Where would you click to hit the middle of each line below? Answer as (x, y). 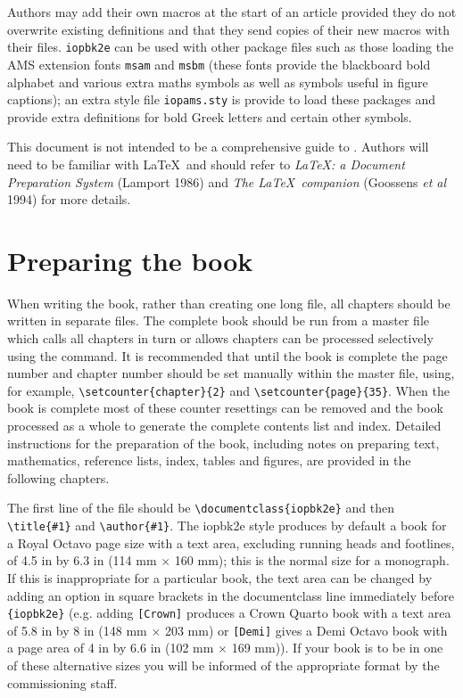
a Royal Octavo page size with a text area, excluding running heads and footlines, (231, 542)
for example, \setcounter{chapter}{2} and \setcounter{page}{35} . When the (228, 390)
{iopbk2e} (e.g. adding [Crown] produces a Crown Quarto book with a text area (229, 613)
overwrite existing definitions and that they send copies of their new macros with (228, 29)
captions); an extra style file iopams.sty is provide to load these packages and (221, 99)
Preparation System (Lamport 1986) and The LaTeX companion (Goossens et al (227, 181)
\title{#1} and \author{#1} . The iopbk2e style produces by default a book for (227, 526)
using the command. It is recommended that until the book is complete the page (227, 355)
